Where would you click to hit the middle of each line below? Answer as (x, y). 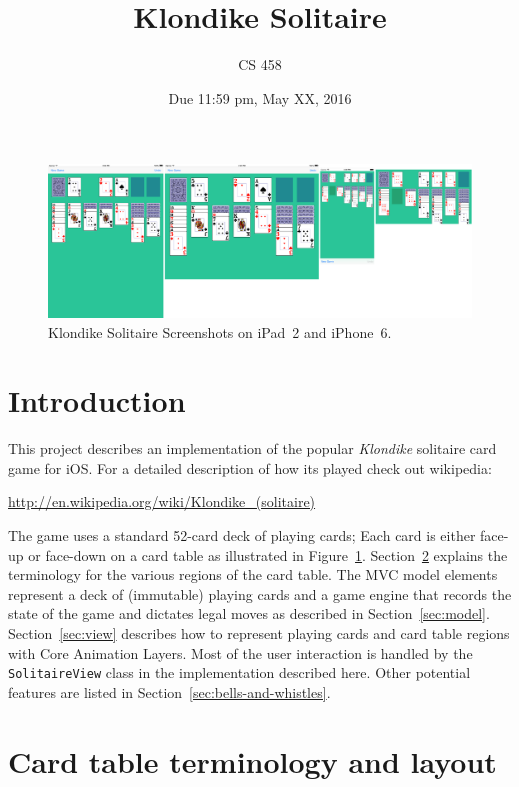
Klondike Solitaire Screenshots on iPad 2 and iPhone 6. (220, 331)
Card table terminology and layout (252, 760)
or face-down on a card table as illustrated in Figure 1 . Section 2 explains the (268, 554)
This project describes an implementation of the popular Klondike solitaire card (252, 448)
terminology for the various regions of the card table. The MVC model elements (253, 574)
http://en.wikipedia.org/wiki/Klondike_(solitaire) (162, 501)
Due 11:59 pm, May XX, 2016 (260, 97)
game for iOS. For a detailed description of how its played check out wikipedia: (250, 467)
